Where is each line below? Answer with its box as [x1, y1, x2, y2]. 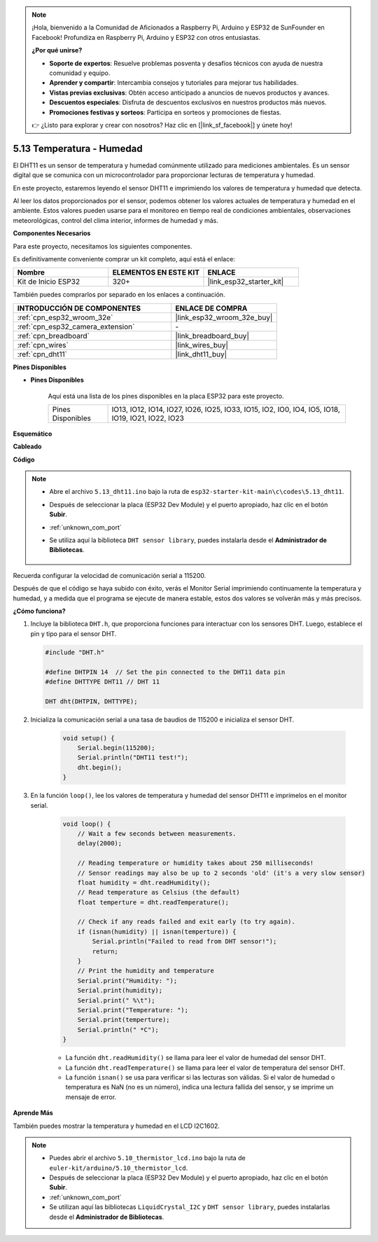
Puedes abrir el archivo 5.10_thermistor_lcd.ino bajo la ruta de [49, 1154, 246, 1162]
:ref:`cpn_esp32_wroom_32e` [17, 312, 113, 322]
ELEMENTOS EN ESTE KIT [112, 268, 199, 277]
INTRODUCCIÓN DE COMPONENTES [17, 303, 141, 313]
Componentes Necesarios [13, 229, 91, 237]
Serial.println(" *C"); [77, 1026, 159, 1033]
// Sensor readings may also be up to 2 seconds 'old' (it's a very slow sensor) [77, 869, 365, 877]
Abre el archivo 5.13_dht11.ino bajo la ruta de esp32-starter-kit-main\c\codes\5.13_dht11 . [49, 488, 344, 496]
